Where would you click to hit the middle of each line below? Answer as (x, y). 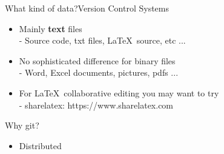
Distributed (40, 145)
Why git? (22, 125)
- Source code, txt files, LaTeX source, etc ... (102, 40)
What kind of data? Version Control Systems (87, 8)
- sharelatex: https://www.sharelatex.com (96, 105)
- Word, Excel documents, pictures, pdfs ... (99, 72)
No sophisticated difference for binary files (97, 60)
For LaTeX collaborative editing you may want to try (119, 92)
